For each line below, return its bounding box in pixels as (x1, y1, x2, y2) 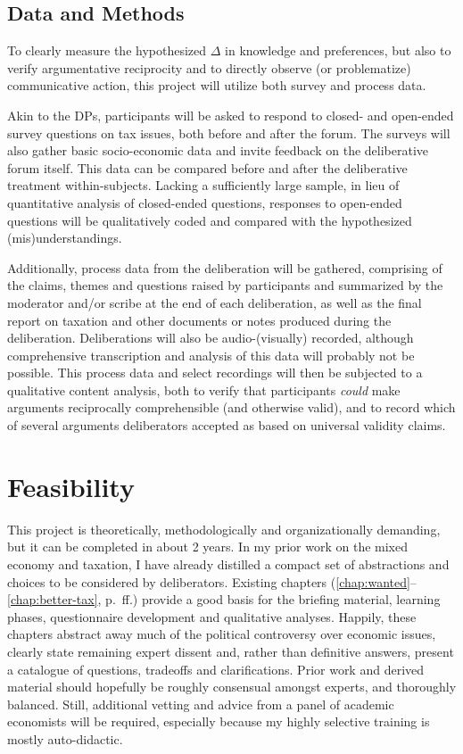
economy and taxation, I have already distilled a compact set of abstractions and (7, 554, 450, 573)
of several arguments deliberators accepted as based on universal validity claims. (7, 416, 446, 435)
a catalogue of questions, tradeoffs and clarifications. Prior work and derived (7, 659, 425, 678)
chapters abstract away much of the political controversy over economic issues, (7, 625, 436, 643)
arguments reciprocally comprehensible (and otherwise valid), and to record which (7, 398, 456, 417)
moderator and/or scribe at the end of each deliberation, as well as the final (7, 293, 422, 311)
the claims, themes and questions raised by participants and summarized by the (7, 276, 443, 294)
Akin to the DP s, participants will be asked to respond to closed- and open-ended (7, 105, 454, 124)
